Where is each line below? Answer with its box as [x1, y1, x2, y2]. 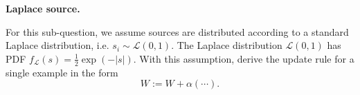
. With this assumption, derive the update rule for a [133, 51, 354, 65]
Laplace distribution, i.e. [6, 38, 109, 52]
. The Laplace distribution [171, 38, 282, 52]
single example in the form [6, 65, 118, 79]
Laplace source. [6, 1, 80, 15]
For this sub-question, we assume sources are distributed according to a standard [6, 24, 349, 39]
